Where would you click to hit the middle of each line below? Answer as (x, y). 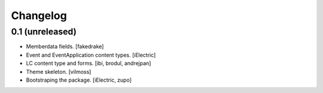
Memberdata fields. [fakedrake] (65, 46)
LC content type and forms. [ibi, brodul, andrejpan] (89, 63)
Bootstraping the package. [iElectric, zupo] (79, 80)
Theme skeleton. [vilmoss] (59, 72)
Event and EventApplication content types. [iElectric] (91, 55)
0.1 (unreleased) (44, 32)
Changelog (39, 15)
